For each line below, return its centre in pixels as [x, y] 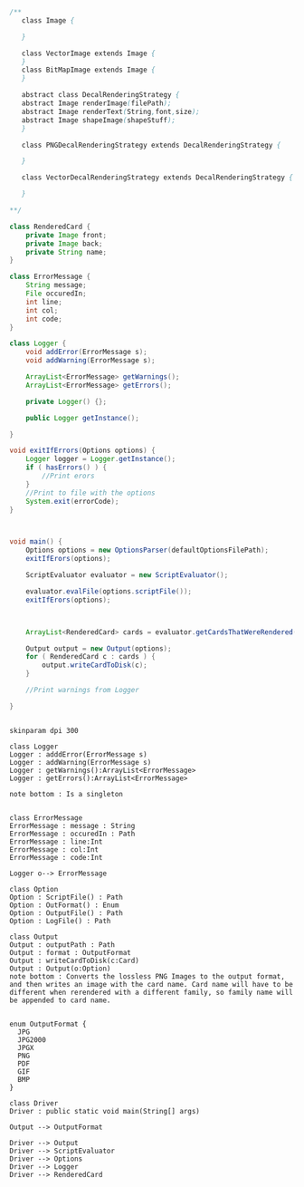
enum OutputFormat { [48, 1024]
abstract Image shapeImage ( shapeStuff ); [99, 120]
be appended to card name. [60, 1000]
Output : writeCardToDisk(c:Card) [75, 960]
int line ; [44, 302]
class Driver [34, 1103]
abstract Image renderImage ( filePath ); [96, 103]
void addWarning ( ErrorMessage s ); [90, 361]
